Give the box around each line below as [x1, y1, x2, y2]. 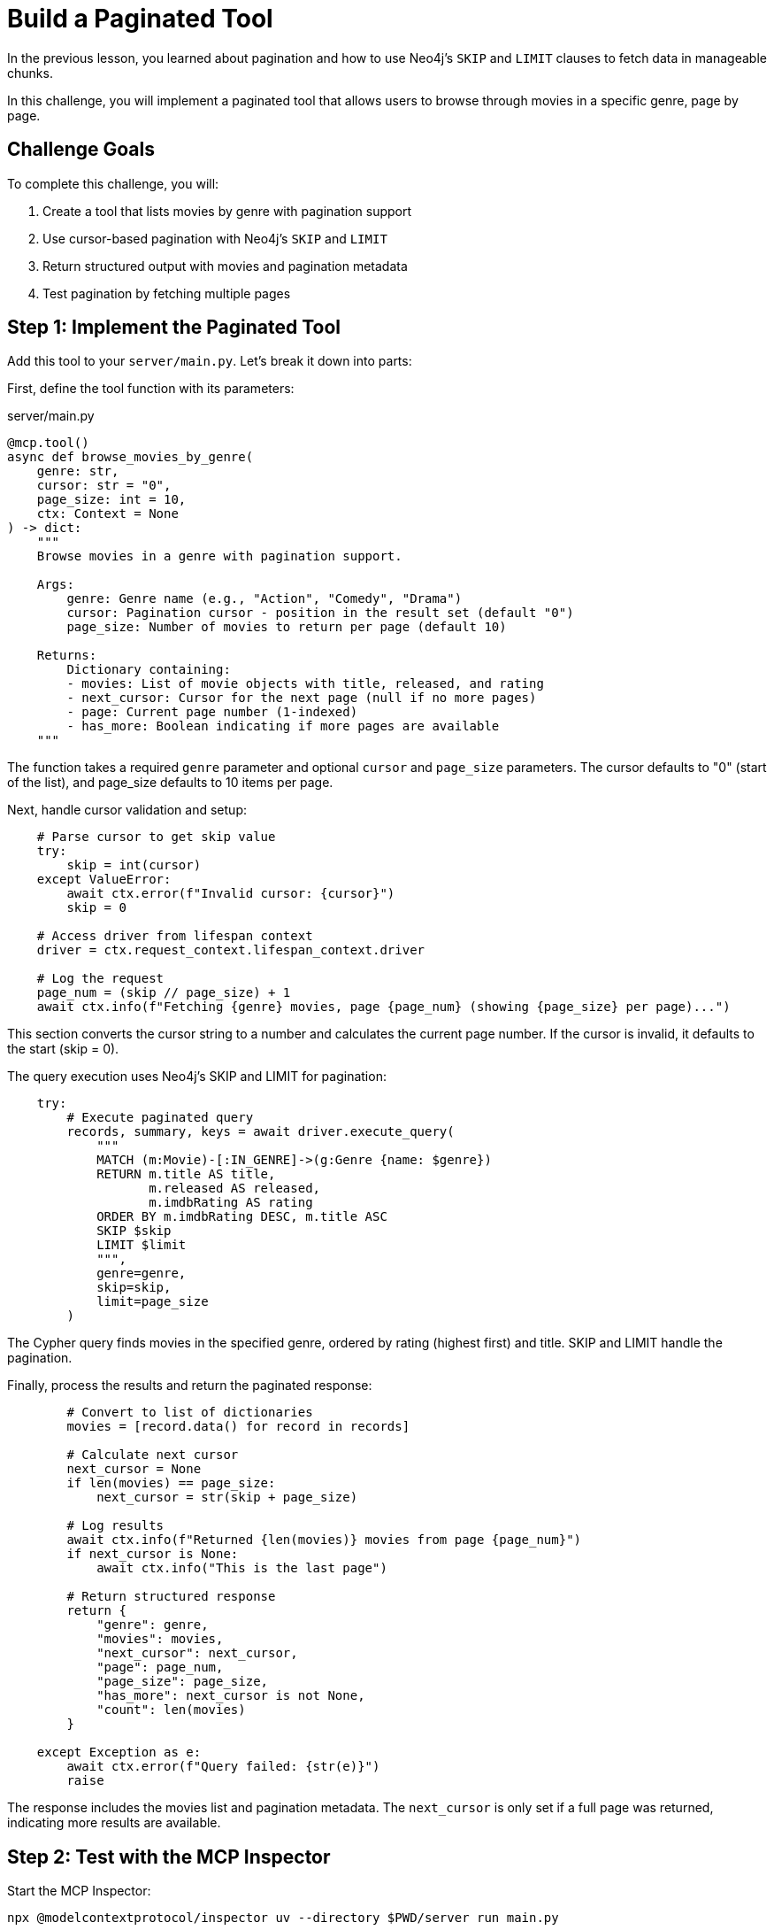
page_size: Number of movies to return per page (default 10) [66, 620, 507, 635]
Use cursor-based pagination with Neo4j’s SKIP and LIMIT [42, 230, 387, 246]
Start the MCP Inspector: [7, 1883, 151, 1899]
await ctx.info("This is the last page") [96, 1561, 387, 1576]
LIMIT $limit [96, 1238, 187, 1253]
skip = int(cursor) [66, 858, 202, 873]
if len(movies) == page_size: [66, 1476, 276, 1491]
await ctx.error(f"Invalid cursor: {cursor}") [66, 886, 395, 901]
